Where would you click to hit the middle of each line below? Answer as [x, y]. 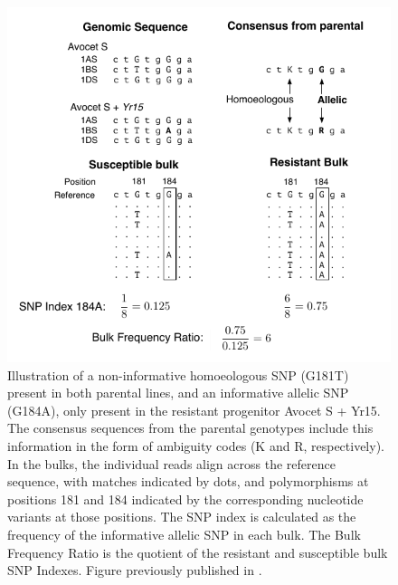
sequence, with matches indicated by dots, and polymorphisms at [188, 481]
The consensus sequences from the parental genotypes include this [190, 428]
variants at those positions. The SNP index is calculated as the [182, 517]
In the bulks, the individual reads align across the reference [171, 463]
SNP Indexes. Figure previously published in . [135, 570]
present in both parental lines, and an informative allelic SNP [178, 393]
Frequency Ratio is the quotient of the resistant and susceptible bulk [198, 552]
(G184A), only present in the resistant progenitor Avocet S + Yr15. [194, 410]
